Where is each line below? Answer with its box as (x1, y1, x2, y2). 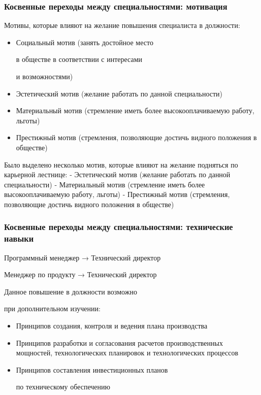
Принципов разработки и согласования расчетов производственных (16, 337, 223, 348)
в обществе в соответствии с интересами (16, 54, 143, 64)
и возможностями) (16, 71, 73, 81)
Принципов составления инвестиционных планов (16, 364, 168, 375)
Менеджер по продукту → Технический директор (4, 269, 157, 280)
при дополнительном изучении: (4, 303, 101, 314)
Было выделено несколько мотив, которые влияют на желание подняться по (4, 159, 238, 170)
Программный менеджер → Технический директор (4, 252, 161, 262)
